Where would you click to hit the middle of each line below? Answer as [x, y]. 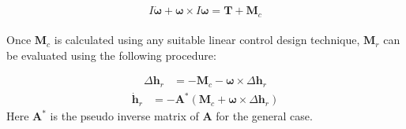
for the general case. [264, 116]
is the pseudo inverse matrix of [124, 116]
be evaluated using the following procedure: [111, 55]
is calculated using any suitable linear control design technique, [207, 40]
